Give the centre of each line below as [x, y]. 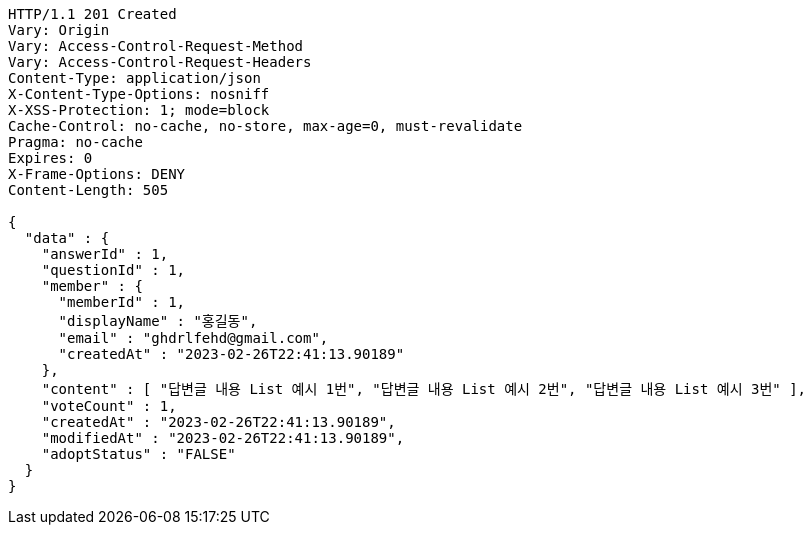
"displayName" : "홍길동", [158, 321]
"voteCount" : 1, [109, 406]
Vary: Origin [59, 30]
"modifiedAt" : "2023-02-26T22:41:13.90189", [223, 438]
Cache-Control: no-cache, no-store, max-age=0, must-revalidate [265, 126]
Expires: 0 [50, 158]
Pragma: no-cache [75, 142]
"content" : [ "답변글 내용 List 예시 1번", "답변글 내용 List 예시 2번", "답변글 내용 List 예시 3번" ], [423, 389]
